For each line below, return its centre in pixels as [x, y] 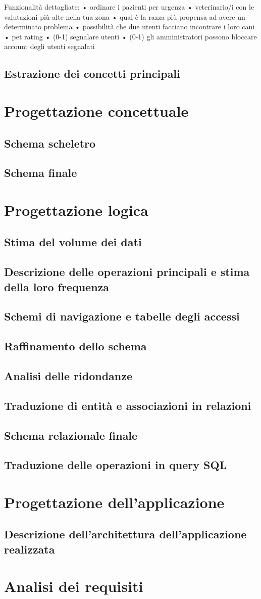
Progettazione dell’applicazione [114, 502]
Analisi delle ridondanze [68, 375]
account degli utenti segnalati [49, 46]
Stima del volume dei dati [73, 242]
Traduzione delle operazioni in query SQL [116, 465]
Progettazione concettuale [96, 110]
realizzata [30, 549]
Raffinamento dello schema [75, 346]
